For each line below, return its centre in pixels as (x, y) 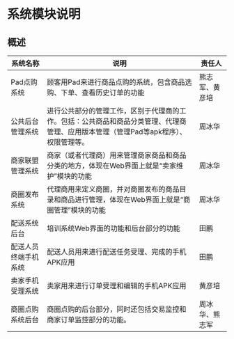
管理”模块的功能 (79, 210)
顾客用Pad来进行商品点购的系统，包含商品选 (119, 82)
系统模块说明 (44, 14)
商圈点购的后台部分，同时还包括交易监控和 (116, 309)
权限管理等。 (68, 142)
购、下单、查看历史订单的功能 (95, 93)
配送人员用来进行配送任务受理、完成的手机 (116, 252)
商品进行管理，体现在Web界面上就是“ (122, 199)
